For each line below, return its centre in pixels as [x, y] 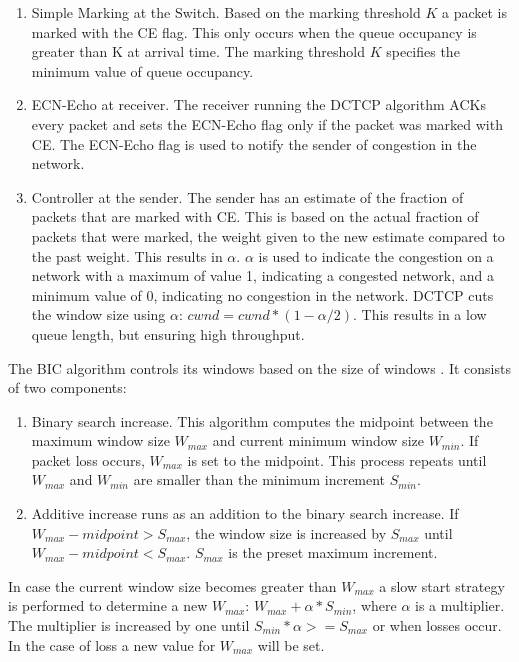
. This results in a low [419, 314]
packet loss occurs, [88, 459]
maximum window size [100, 440]
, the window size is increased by [286, 532]
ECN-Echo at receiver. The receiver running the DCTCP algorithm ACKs [258, 104]
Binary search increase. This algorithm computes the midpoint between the [262, 420]
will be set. [291, 644]
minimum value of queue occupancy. [142, 70]
